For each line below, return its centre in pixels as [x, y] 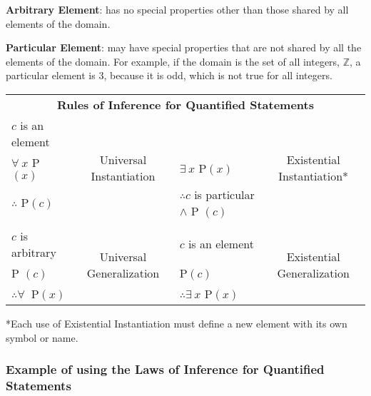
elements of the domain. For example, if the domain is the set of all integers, [173, 61]
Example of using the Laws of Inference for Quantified [165, 369]
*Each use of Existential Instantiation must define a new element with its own [177, 323]
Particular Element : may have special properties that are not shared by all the [184, 47]
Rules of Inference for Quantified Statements [185, 104]
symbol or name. [42, 337]
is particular [224, 194]
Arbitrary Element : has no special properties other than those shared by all [177, 9]
